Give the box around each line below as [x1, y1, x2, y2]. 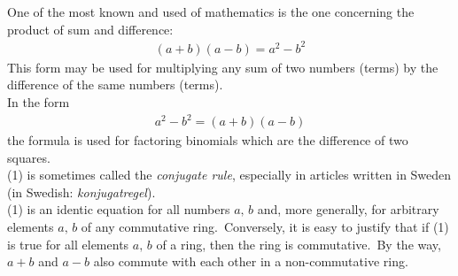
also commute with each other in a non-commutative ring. [93, 252, 408, 271]
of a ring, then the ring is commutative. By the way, [156, 234, 441, 253]
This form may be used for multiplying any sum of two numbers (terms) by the [7, 57, 439, 76]
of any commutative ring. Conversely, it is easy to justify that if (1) [81, 218, 449, 235]
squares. [7, 148, 50, 166]
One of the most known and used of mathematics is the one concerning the [7, 3, 415, 20]
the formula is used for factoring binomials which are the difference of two [7, 131, 408, 149]
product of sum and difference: [7, 19, 174, 38]
